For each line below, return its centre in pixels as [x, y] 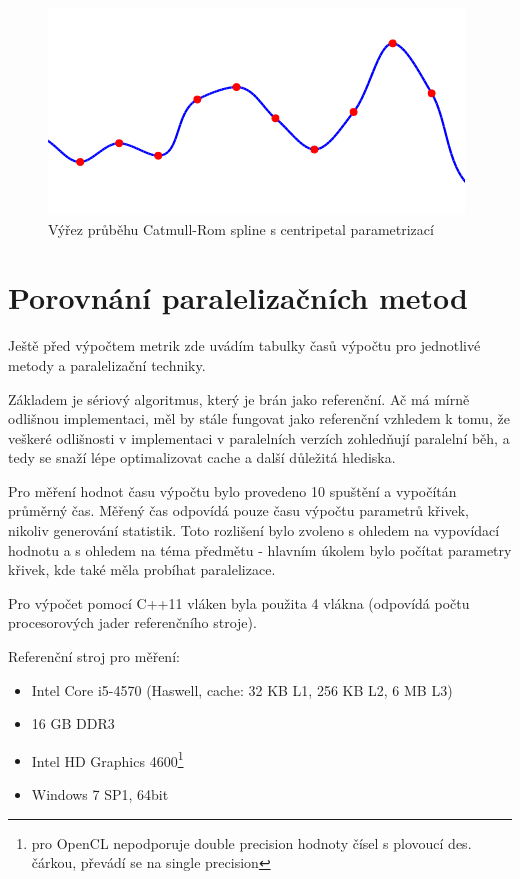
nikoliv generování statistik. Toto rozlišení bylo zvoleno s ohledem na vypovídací [254, 530]
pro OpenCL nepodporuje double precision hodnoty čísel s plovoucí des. [251, 842]
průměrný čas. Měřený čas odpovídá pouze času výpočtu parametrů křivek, [238, 510]
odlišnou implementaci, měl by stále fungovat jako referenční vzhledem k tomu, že [259, 418]
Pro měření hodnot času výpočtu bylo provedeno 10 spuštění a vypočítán [232, 490]
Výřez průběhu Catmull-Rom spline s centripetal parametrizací [241, 228]
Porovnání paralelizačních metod [238, 297]
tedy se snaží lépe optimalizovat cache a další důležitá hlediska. [202, 457]
